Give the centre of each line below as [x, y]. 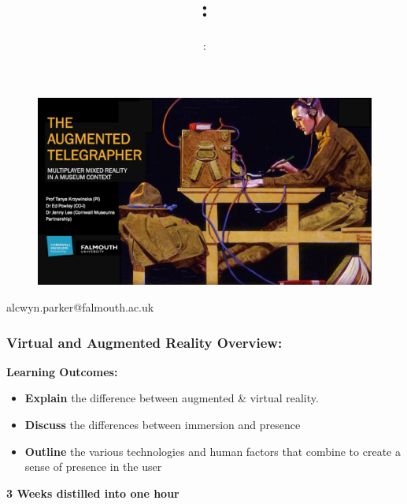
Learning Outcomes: [62, 371]
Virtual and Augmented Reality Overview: [144, 342]
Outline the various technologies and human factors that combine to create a [213, 451]
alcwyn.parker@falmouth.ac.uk [80, 306]
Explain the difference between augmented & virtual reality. [172, 398]
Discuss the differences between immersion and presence [163, 424]
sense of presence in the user [93, 467]
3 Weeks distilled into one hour [93, 493]
